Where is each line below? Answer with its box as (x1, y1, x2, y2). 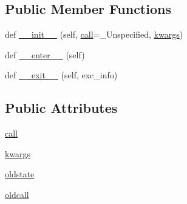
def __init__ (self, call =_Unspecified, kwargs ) (5, 28, 183, 41)
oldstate (5, 168, 35, 180)
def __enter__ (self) (5, 48, 85, 61)
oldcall (5, 188, 29, 200)
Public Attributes (5, 98, 118, 117)
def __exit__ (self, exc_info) (5, 69, 118, 81)
